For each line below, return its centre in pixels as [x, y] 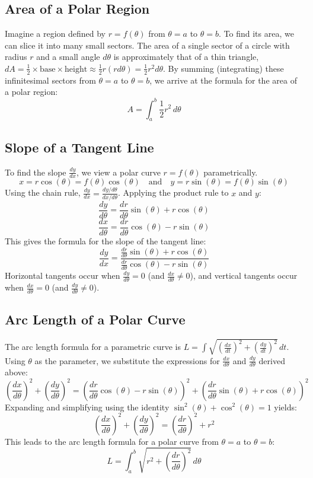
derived [272, 360]
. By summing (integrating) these [223, 68]
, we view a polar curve [118, 172]
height [76, 69]
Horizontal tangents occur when [63, 275]
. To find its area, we [256, 34]
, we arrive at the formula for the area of [223, 80]
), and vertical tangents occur [244, 275]
